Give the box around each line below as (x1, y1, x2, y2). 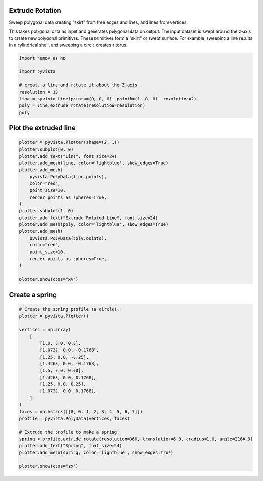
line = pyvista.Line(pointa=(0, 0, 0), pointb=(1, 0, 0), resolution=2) (19, 96, 197, 102)
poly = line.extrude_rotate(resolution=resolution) (19, 103, 146, 108)
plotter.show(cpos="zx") (19, 463, 79, 469)
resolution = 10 (19, 89, 58, 95)
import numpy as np (19, 55, 66, 60)
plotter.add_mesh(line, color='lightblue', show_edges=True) (19, 160, 169, 166)
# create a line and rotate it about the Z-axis (19, 82, 138, 88)
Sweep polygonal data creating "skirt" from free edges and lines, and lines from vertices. (9, 20, 188, 25)
